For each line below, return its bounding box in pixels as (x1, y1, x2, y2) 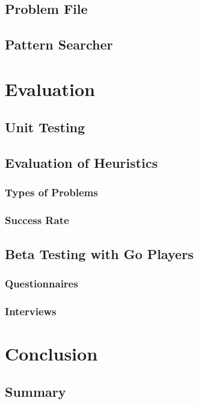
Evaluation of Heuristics (5, 153, 158, 172)
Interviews (5, 303, 57, 318)
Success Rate (5, 213, 69, 228)
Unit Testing (5, 118, 85, 136)
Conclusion (5, 341, 98, 365)
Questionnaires (5, 275, 78, 290)
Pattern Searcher (5, 35, 113, 54)
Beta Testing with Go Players (5, 244, 194, 263)
